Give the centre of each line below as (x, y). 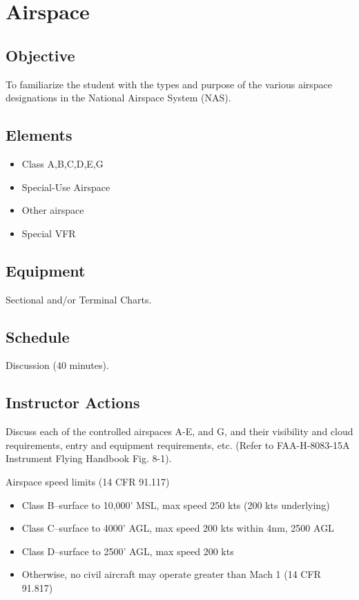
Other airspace (53, 210)
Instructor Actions (73, 402)
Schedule (38, 336)
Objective (40, 55)
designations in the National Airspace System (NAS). (118, 98)
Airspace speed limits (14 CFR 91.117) (88, 481)
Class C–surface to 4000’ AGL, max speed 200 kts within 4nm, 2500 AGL (178, 528)
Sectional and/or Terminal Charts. (79, 299)
